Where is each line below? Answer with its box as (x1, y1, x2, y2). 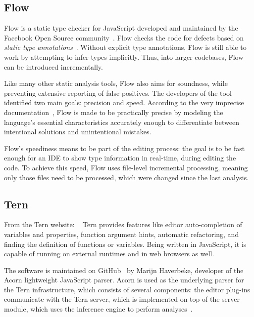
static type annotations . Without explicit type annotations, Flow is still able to (4, 42, 247, 52)
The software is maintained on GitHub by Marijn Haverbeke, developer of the (4, 265, 244, 275)
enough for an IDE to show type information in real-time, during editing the (4, 153, 236, 163)
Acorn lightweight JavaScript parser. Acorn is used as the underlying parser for (4, 275, 244, 285)
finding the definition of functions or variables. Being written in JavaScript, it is (4, 238, 247, 249)
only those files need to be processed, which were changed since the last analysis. (4, 172, 249, 182)
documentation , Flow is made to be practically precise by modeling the (4, 107, 223, 117)
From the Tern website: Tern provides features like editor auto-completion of (4, 219, 242, 230)
